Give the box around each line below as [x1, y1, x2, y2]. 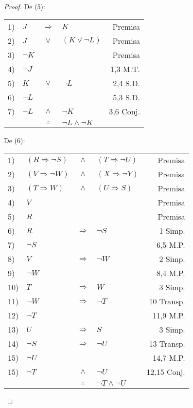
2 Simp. [159, 253, 185, 265]
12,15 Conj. [146, 366, 185, 378]
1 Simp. [159, 225, 185, 237]
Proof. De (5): [4, 1, 45, 11]
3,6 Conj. [109, 105, 140, 117]
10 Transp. [149, 296, 185, 307]
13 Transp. [149, 338, 185, 350]
